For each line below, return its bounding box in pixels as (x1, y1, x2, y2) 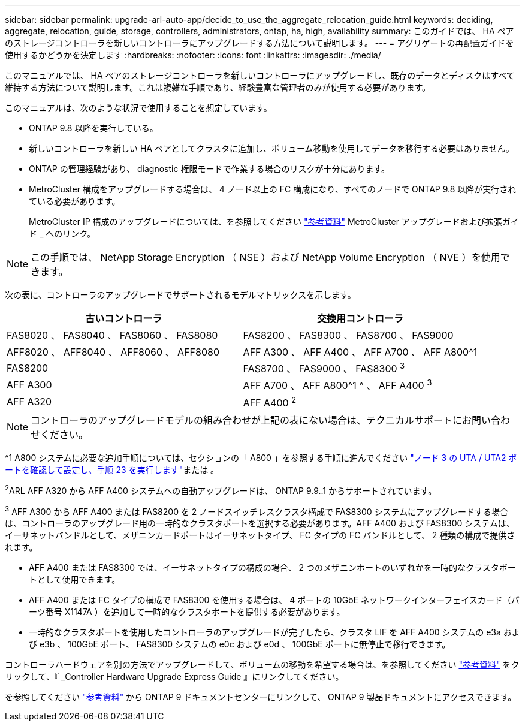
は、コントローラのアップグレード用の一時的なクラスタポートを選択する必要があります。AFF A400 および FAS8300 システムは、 (5, 518, 515, 529)
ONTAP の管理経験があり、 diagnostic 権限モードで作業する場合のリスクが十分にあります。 (29, 164, 390, 174)
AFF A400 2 (243, 394, 297, 409)
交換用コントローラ (316, 312, 403, 324)
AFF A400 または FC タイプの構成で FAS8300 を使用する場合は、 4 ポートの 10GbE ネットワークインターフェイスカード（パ (29, 595, 520, 605)
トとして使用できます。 (29, 574, 120, 585)
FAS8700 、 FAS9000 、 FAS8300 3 (243, 361, 405, 375)
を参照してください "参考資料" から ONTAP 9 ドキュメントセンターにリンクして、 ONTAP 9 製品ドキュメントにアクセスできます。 (5, 692, 517, 703)
